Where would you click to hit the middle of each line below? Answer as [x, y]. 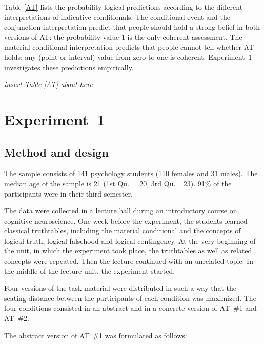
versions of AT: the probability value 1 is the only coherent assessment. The [123, 37]
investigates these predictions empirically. [69, 67]
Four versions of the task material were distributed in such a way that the [120, 288]
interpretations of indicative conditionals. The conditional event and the [117, 17]
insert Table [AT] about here [48, 84]
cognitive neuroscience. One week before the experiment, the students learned [126, 220]
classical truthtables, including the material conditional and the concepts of [123, 231]
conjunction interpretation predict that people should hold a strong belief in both [132, 27]
